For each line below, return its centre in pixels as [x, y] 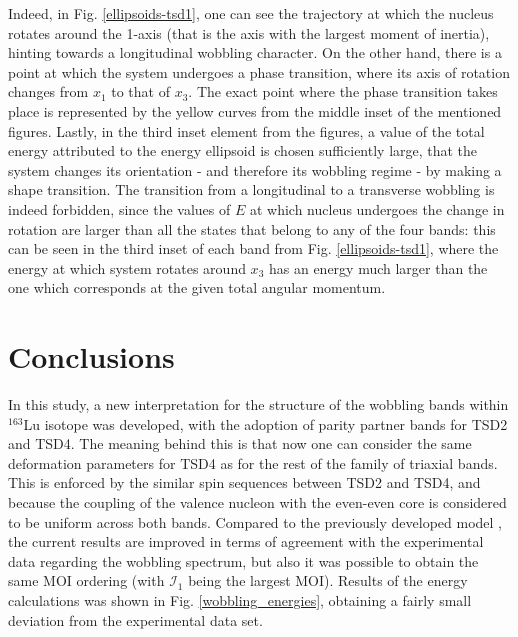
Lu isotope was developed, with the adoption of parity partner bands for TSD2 [265, 423]
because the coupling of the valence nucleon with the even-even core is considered [257, 502]
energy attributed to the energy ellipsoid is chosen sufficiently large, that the [243, 150]
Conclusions [91, 356]
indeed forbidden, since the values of [119, 208]
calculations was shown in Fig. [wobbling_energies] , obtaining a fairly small [240, 599]
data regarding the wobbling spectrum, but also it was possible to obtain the [243, 560]
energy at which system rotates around [127, 267]
